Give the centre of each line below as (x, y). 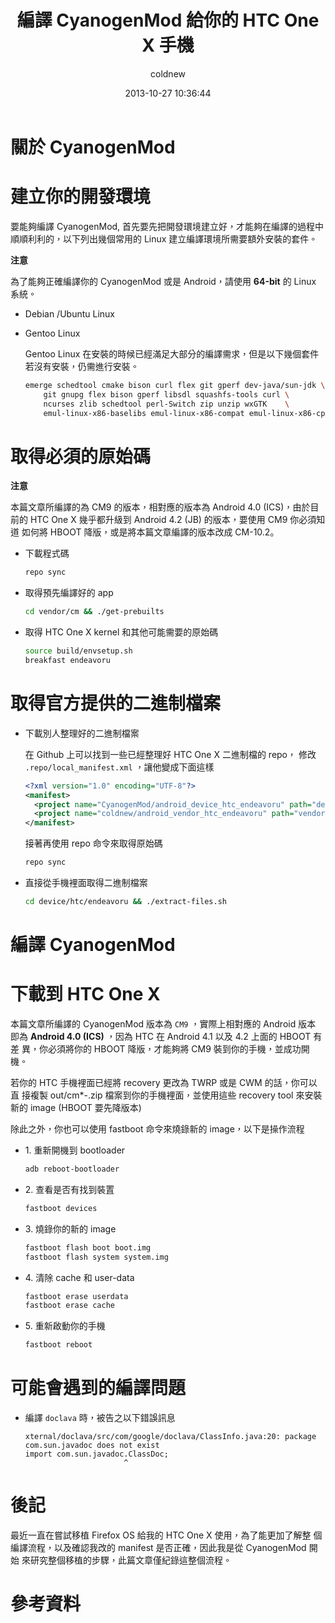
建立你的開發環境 (81, 197)
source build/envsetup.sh (78, 651)
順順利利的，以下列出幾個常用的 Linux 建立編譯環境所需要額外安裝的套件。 (164, 238)
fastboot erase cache (69, 1306)
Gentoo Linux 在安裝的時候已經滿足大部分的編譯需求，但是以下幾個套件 (172, 353)
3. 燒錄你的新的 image (70, 1228)
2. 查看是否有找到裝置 (69, 1189)
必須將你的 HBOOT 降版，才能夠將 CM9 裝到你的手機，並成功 (174, 1049)
